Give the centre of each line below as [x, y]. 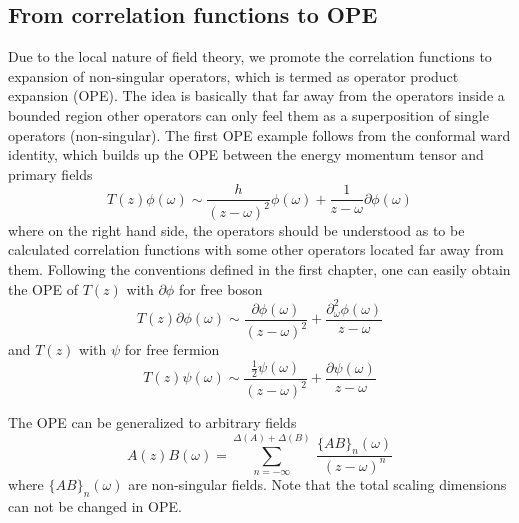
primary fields [50, 173]
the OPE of [43, 288]
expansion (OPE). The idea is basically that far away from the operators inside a [256, 95]
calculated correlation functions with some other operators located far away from [256, 249]
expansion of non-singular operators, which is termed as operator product [233, 75]
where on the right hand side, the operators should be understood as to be [236, 229]
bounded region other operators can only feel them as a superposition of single [248, 114]
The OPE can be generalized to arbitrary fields [152, 422]
